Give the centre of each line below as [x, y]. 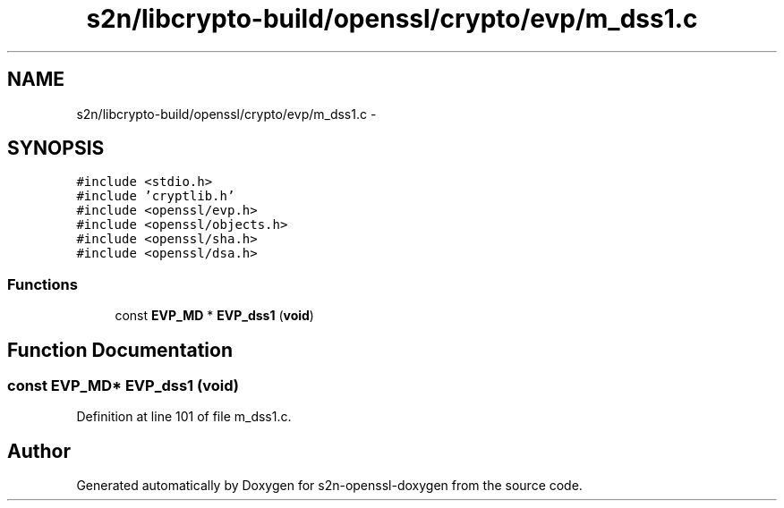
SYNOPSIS [56, 148]
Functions [43, 284]
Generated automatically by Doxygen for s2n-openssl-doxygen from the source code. [329, 486]
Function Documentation [120, 350]
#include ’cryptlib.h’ [156, 196]
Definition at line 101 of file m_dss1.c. [184, 417]
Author [39, 451]
